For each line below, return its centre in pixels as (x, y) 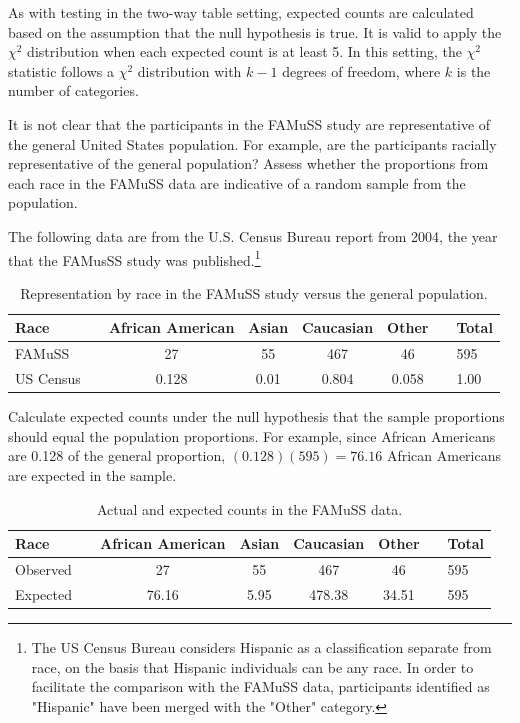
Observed (43, 568)
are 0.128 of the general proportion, (117, 455)
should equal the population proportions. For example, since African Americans (252, 435)
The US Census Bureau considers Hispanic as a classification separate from (261, 646)
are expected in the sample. (92, 474)
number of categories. (73, 90)
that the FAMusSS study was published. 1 (134, 258)
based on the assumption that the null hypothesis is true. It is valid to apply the (255, 31)
